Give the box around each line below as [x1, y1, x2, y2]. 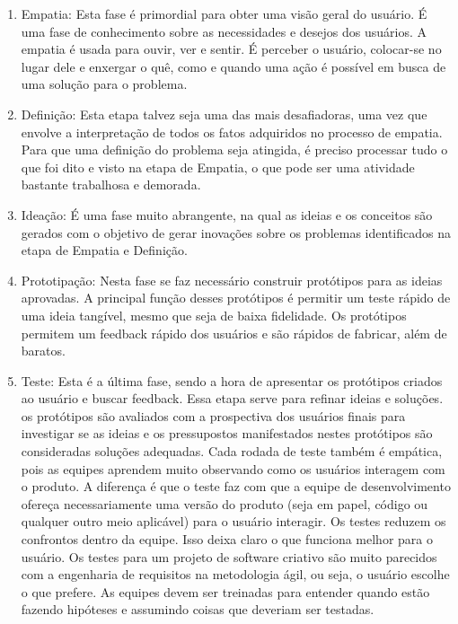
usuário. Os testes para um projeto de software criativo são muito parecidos [21, 547, 437, 566]
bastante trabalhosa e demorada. [21, 175, 201, 194]
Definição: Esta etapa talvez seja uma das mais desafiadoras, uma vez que [21, 104, 427, 123]
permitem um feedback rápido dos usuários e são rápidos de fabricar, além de [21, 323, 447, 342]
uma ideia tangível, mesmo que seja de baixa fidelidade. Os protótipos [21, 305, 407, 324]
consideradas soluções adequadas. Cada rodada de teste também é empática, [21, 442, 443, 461]
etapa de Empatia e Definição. [21, 241, 188, 259]
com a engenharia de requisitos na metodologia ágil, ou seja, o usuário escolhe [21, 565, 450, 584]
